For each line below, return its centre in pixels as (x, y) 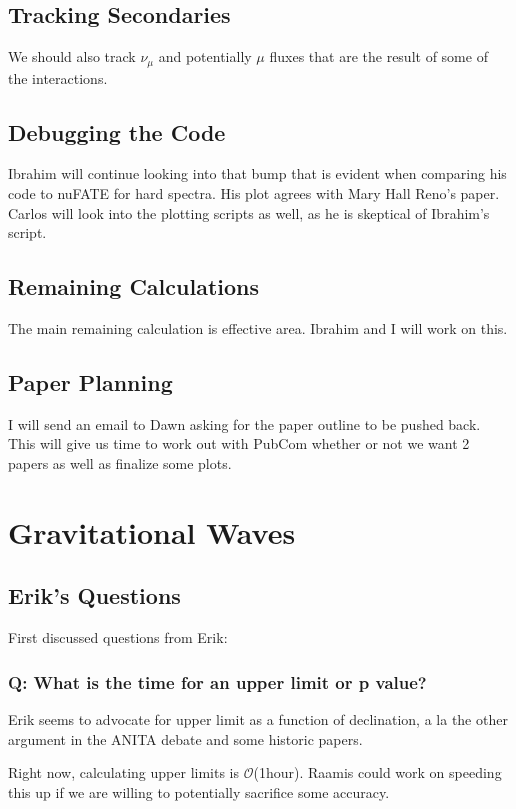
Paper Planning (90, 382)
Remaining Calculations (133, 286)
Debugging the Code (117, 131)
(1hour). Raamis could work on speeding (377, 772)
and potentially (205, 56)
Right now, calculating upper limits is (124, 772)
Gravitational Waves (152, 531)
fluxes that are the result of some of (378, 56)
